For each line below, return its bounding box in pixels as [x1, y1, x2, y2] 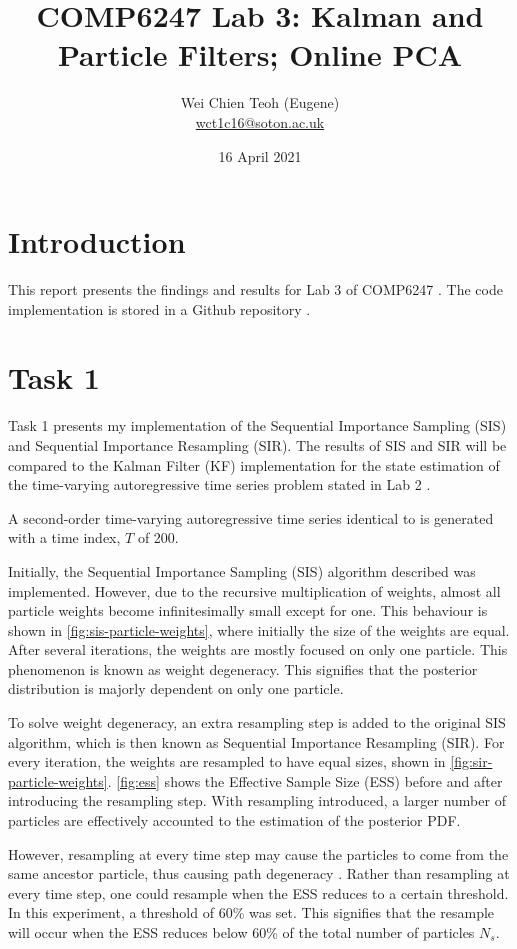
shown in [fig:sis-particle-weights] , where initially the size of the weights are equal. [8, 619, 510, 640]
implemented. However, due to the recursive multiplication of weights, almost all [8, 580, 501, 601]
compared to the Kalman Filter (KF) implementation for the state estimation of [8, 454, 500, 475]
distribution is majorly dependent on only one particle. [8, 678, 344, 699]
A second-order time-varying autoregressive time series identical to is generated [8, 507, 494, 528]
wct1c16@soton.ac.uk [195, 111, 325, 132]
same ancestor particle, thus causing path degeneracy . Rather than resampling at [8, 863, 510, 884]
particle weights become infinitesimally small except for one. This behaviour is [8, 600, 488, 621]
